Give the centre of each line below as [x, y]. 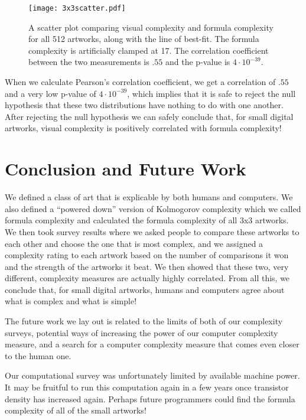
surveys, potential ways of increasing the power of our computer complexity [141, 332]
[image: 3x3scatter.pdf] [77, 8]
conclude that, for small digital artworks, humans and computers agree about [145, 289]
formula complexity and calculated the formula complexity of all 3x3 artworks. [147, 220]
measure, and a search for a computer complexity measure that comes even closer [152, 344]
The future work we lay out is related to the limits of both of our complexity [144, 321]
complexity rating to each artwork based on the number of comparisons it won [147, 255]
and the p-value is [198, 62]
